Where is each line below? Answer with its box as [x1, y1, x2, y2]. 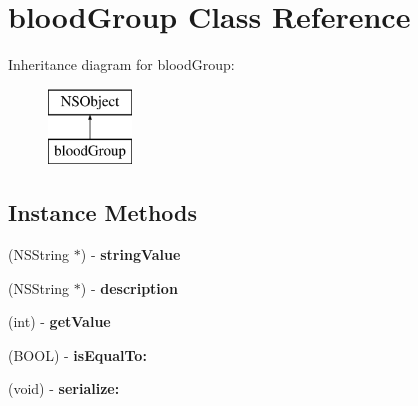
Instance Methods [8, 197, 197, 228]
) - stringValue [80, 244, 181, 265]
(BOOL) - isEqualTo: [8, 344, 147, 365]
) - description [80, 277, 178, 298]
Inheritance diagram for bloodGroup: [8, 54, 235, 75]
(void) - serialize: [8, 378, 120, 399]
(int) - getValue [8, 311, 111, 332]
